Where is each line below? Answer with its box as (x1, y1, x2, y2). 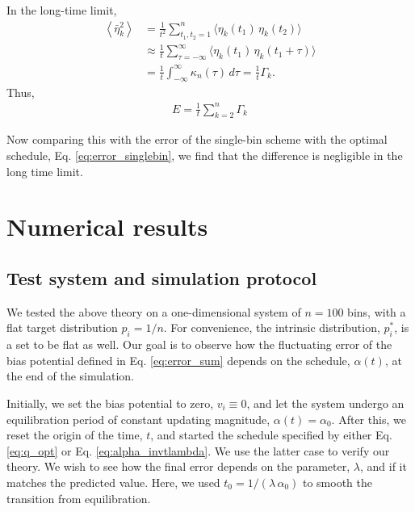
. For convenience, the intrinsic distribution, (163, 319, 380, 336)
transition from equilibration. (6, 489, 151, 506)
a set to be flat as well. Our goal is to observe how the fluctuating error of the (6, 336, 392, 353)
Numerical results (6, 210, 208, 243)
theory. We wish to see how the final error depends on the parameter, (6, 458, 350, 475)
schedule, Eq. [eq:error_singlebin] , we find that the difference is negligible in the (6, 147, 403, 164)
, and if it (359, 458, 407, 475)
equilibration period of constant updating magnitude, (6, 410, 270, 427)
